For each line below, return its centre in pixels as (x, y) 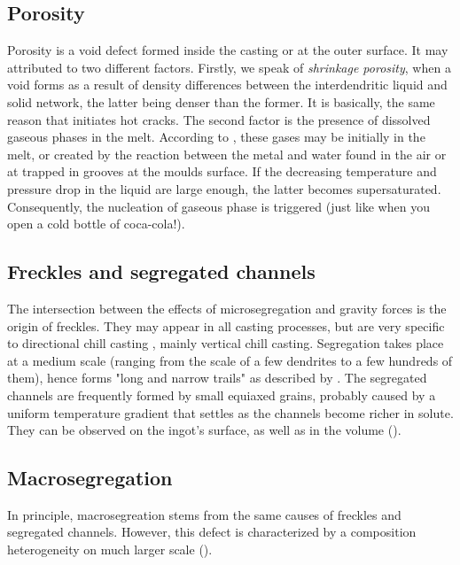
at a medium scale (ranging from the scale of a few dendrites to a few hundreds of (230, 360)
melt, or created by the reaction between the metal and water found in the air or (227, 154)
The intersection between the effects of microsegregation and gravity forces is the (227, 308)
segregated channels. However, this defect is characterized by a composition (212, 532)
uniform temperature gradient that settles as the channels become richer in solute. (230, 412)
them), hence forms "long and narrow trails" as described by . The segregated (217, 378)
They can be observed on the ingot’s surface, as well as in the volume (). (204, 430)
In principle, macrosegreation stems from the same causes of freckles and (204, 514)
